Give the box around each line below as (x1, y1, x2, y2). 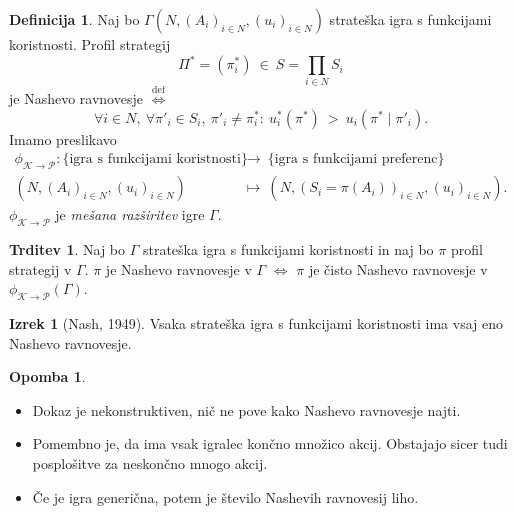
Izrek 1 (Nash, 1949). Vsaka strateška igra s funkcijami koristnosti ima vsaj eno (9, 313, 504, 334)
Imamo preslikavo (9, 128, 117, 149)
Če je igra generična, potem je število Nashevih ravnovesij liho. (32, 486, 419, 507)
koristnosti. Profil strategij (9, 34, 171, 54)
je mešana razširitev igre (55, 204, 205, 225)
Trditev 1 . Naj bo (9, 239, 126, 260)
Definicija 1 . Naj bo (9, 9, 140, 29)
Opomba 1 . (9, 366, 86, 387)
